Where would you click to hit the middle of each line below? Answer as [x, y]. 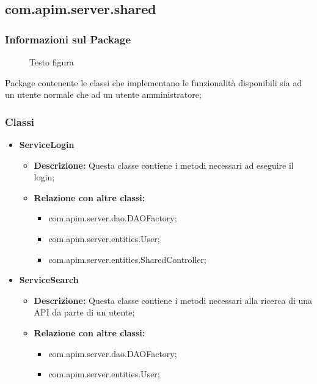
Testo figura [52, 62]
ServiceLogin [47, 144]
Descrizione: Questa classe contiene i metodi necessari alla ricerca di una [173, 300]
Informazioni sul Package [68, 39]
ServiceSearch [49, 280]
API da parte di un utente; [84, 312]
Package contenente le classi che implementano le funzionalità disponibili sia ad [154, 82]
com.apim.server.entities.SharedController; [127, 259]
